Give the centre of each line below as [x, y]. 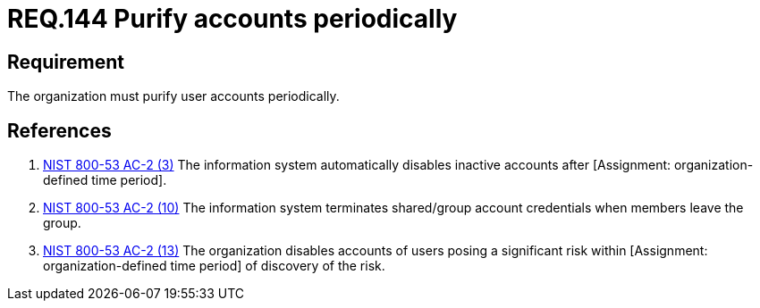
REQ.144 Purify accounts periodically [232, 19]
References [59, 130]
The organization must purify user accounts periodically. [173, 96]
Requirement [66, 62]
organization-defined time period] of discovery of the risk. [214, 266]
